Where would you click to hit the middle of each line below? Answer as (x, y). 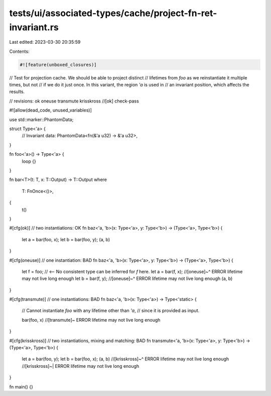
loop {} (29, 161)
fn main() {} (21, 386)
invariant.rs (34, 27)
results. (17, 92)
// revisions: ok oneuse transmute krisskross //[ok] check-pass (74, 101)
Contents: (19, 51)
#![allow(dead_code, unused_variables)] (51, 110)
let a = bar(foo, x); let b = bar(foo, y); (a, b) (66, 239)
